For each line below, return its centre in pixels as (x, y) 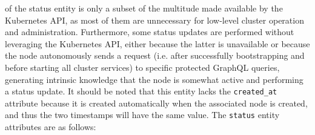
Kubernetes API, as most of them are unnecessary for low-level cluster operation (154, 20)
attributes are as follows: (51, 127)
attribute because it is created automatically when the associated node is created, (156, 103)
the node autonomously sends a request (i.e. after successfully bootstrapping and (155, 55)
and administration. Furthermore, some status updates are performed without (150, 32)
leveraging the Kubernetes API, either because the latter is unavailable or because (157, 43)
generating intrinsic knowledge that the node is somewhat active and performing (154, 79)
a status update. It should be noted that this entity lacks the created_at (141, 91)
